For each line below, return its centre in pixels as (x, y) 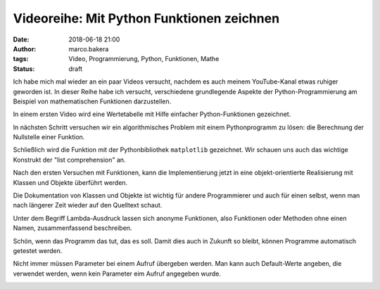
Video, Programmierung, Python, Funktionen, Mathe (144, 59)
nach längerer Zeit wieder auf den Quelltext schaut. (88, 205)
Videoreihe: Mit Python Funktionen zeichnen (146, 18)
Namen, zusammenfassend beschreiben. (72, 228)
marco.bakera (89, 49)
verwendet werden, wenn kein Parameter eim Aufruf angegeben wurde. (117, 274)
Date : (21, 39)
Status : (24, 69)
